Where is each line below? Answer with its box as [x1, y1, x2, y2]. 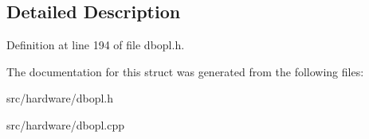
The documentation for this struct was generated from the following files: [6, 63, 364, 79]
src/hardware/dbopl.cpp [6, 116, 125, 133]
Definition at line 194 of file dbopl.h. [6, 37, 185, 53]
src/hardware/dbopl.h [6, 90, 114, 106]
